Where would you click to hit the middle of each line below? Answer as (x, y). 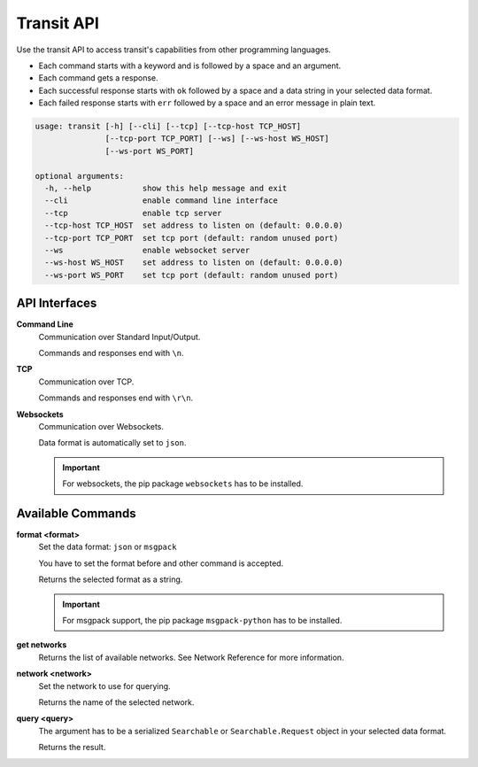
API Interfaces (57, 303)
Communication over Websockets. (101, 427)
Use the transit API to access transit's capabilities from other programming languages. (173, 50)
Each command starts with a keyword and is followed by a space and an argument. (189, 66)
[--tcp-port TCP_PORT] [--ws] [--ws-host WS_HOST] (217, 139)
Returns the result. (72, 748)
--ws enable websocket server (147, 250)
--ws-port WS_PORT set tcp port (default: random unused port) (192, 275)
